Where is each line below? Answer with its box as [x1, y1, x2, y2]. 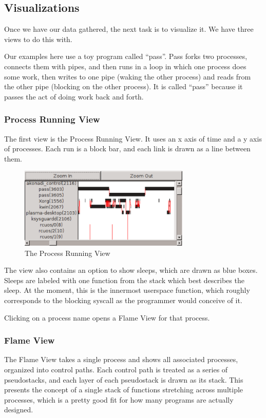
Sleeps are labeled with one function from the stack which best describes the [4, 274, 244, 285]
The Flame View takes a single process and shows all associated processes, [4, 354, 238, 365]
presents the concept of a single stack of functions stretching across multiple [4, 384, 243, 395]
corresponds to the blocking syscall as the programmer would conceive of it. [4, 294, 242, 305]
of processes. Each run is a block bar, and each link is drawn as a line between [4, 143, 251, 154]
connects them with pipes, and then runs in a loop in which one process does [4, 61, 246, 71]
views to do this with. [4, 33, 72, 44]
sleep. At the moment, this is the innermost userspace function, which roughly [4, 285, 250, 295]
